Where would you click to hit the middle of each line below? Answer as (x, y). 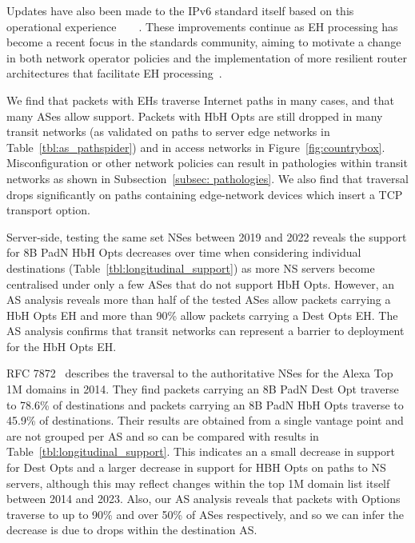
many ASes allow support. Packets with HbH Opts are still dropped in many (195, 116)
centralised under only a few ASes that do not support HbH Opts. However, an (201, 283)
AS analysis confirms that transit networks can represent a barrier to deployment (206, 331)
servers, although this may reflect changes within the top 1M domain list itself (198, 483)
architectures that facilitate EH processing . (114, 73)
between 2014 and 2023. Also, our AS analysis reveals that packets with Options (204, 499)
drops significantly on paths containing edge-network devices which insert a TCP (205, 194)
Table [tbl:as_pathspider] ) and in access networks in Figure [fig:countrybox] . (196, 147)
